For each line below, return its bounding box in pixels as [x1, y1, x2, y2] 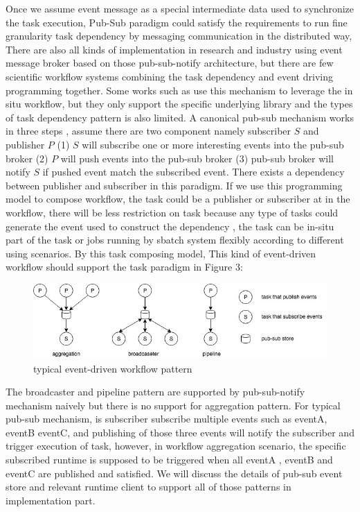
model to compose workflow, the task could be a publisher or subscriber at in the [6, 191, 350, 206]
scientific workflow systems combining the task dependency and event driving [6, 69, 333, 83]
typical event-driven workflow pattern [33, 361, 192, 375]
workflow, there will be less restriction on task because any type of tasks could [6, 205, 339, 219]
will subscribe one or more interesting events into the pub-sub [82, 137, 344, 151]
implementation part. [6, 493, 96, 507]
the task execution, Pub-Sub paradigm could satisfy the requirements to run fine [6, 15, 348, 29]
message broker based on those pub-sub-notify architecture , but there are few [6, 56, 334, 70]
